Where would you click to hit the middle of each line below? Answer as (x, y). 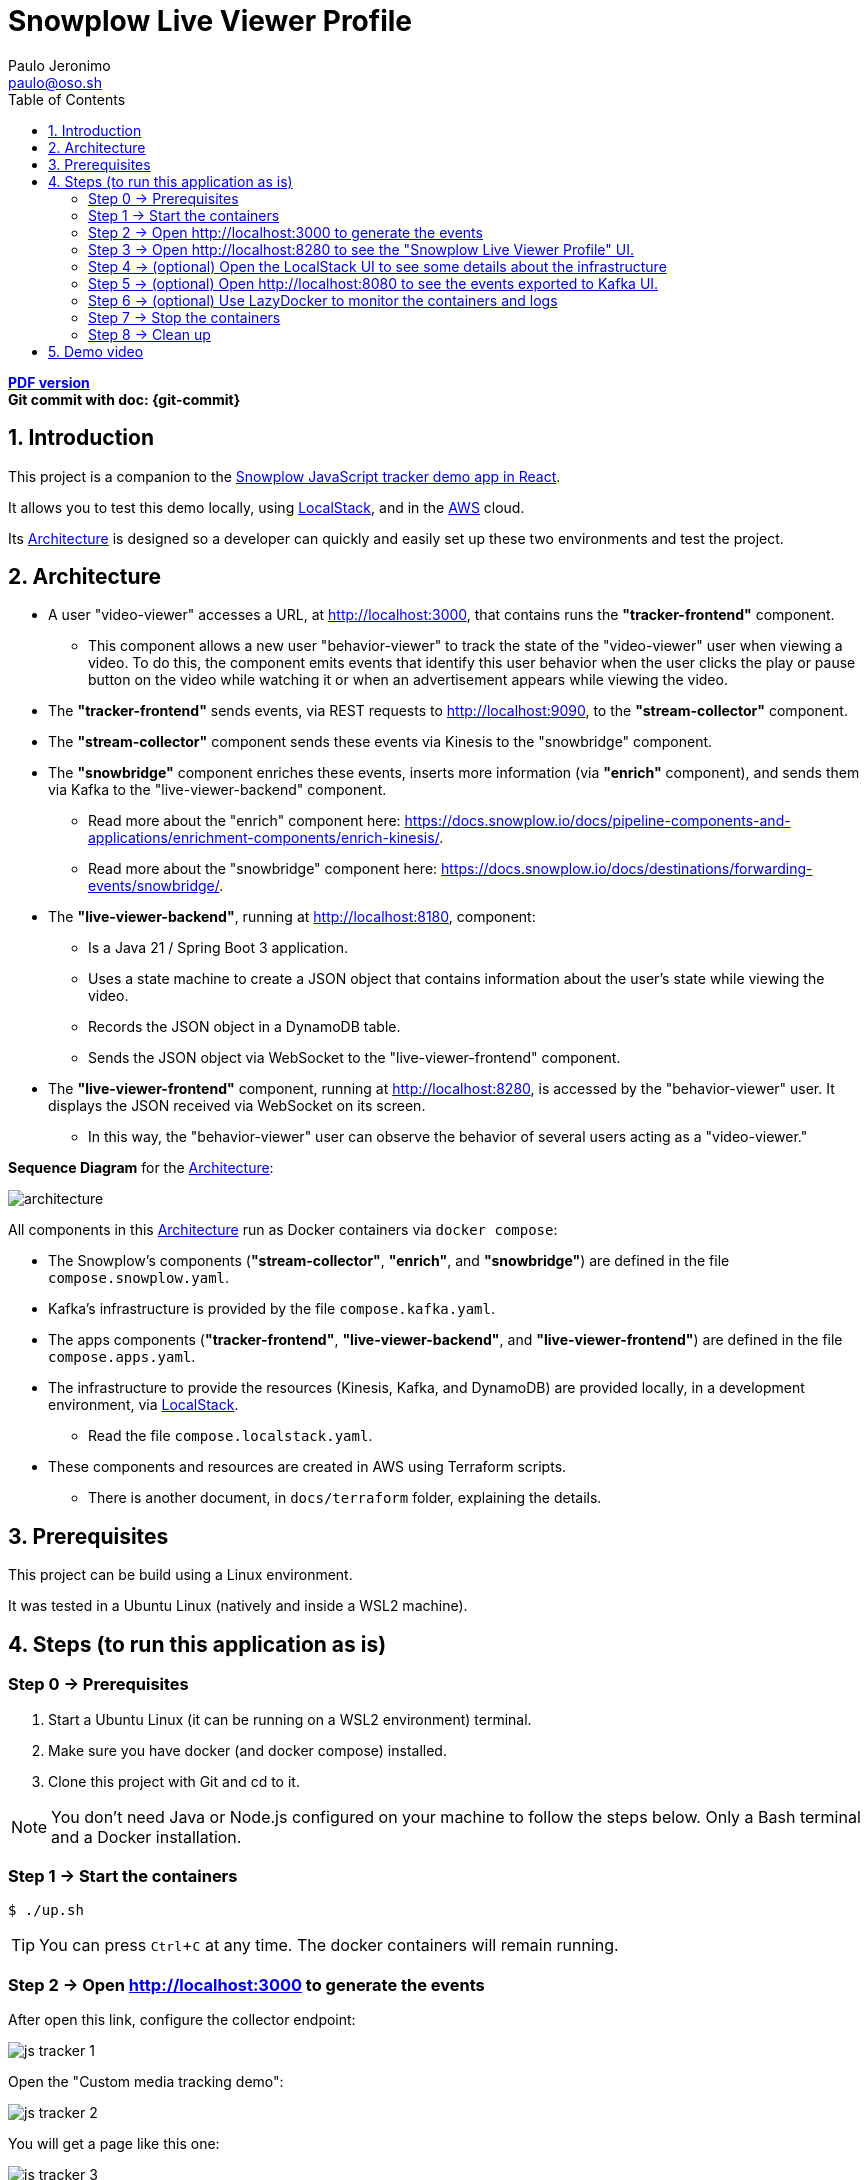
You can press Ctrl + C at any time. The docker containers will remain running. (329, 1945)
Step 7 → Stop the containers (184, 317)
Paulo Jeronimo (59, 65)
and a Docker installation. (146, 1836)
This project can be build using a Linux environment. (180, 1575)
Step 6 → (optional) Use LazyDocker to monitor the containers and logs (323, 300)
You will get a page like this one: (114, 2143)
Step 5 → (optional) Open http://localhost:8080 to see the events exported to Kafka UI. (373, 283)
